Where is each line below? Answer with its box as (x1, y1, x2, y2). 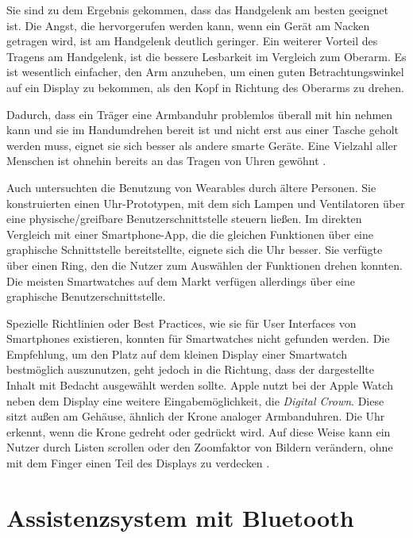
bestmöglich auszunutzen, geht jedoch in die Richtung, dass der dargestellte (6, 361, 375, 378)
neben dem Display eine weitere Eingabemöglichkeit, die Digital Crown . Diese (6, 392, 384, 409)
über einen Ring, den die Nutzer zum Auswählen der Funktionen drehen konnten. (6, 256, 403, 273)
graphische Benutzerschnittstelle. (6, 288, 166, 305)
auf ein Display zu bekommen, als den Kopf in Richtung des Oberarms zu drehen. (6, 79, 404, 95)
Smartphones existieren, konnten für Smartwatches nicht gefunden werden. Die (6, 330, 390, 347)
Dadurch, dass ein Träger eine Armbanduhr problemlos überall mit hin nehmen (6, 106, 393, 122)
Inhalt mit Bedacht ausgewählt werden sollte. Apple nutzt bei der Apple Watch (6, 377, 393, 394)
